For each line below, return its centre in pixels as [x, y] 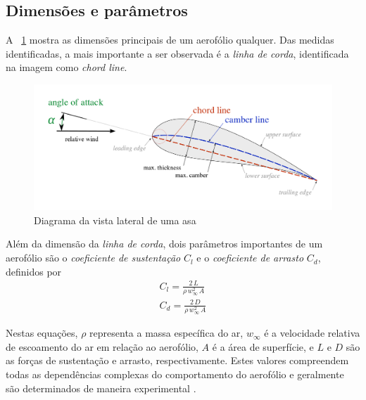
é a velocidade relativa [312, 333]
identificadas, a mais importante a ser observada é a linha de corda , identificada [177, 53]
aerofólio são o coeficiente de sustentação [93, 258]
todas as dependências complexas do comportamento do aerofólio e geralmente [175, 374]
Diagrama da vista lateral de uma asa [115, 220]
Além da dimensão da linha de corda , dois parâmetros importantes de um [164, 244]
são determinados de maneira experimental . [101, 388]
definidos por [34, 271]
